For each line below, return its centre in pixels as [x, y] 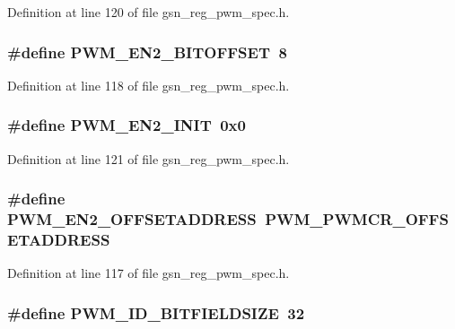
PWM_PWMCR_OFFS [357, 219]
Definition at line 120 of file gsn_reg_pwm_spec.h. [149, 12]
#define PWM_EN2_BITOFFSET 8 [147, 52]
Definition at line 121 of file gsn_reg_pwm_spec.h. [149, 158]
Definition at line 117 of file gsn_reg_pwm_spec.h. [149, 273]
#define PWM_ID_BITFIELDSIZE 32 [156, 312]
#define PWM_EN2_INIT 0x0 [127, 125]
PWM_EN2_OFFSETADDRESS [132, 219]
